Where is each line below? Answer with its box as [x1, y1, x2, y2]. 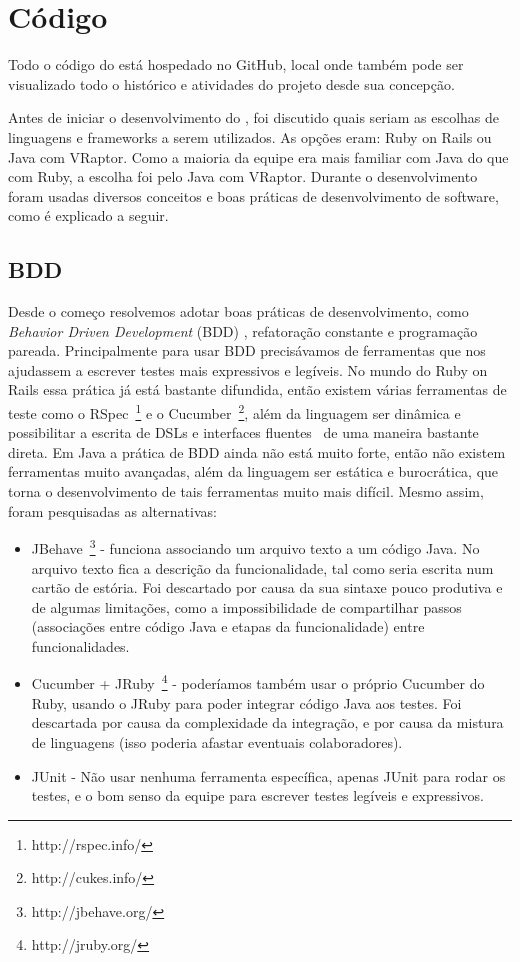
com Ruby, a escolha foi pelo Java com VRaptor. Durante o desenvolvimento [8, 166, 478, 187]
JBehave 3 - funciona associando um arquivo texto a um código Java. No [31, 535, 480, 558]
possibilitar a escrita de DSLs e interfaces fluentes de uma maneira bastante [8, 422, 479, 443]
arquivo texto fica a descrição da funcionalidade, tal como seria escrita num [31, 557, 494, 578]
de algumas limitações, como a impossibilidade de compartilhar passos [31, 596, 462, 617]
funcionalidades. [31, 635, 130, 656]
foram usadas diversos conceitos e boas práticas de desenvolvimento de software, [8, 185, 499, 206]
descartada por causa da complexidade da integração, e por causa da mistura [31, 712, 504, 733]
